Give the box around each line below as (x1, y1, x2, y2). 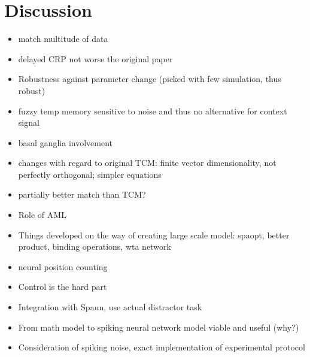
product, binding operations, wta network (18, 240, 171, 253)
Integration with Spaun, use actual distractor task (18, 301, 202, 313)
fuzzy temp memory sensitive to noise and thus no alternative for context (18, 104, 287, 117)
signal (18, 116, 39, 129)
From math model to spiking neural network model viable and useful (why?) (18, 320, 299, 333)
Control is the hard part (18, 280, 107, 293)
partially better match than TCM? (18, 188, 146, 201)
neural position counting (18, 260, 108, 273)
